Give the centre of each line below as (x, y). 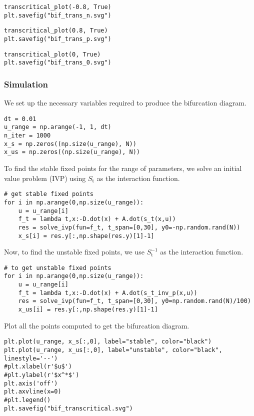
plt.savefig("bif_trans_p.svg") (58, 39)
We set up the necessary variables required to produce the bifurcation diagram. (125, 103)
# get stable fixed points (49, 194)
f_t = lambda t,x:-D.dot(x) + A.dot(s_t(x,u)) (97, 219)
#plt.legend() (27, 400)
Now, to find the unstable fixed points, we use (74, 252)
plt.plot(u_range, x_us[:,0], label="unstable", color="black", (113, 350)
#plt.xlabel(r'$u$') (38, 367)
